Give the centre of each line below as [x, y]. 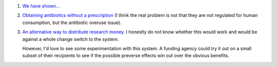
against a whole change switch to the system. [71, 39]
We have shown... [41, 6]
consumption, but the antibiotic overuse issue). [72, 23]
